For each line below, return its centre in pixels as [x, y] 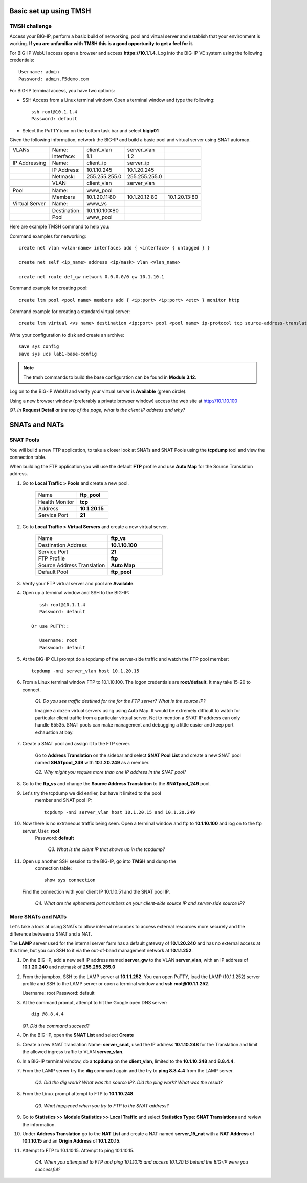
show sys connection [70, 880]
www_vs [97, 204]
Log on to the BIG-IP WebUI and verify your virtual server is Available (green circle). [98, 391]
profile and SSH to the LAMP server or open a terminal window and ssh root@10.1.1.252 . [116, 984]
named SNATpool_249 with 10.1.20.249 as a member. [92, 762]
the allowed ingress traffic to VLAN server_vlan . [73, 1052]
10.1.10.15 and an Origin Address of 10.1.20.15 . [71, 1141]
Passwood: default [62, 648]
